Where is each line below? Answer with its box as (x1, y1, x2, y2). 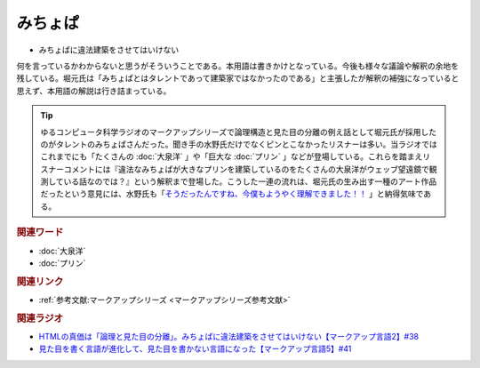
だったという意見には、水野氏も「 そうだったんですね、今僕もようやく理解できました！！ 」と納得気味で (40, 188, 424, 199)
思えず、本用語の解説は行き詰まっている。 (16, 85, 172, 96)
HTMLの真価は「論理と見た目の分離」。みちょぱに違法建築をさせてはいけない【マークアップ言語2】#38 (38, 331, 420, 341)
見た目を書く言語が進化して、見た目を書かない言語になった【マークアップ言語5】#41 (38, 343, 352, 355)
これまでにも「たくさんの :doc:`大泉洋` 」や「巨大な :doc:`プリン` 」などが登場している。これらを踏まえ (40, 151, 423, 162)
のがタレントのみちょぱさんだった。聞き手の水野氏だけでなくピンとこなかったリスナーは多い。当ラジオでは (40, 139, 437, 149)
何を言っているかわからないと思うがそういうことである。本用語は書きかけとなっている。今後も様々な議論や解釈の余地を (16, 60, 460, 71)
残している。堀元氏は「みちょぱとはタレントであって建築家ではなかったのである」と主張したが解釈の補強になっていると (16, 73, 460, 84)
